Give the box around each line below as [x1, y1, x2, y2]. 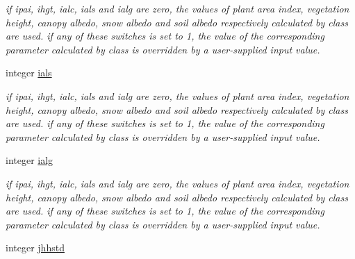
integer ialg [6, 153, 53, 167]
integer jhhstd [6, 240, 65, 255]
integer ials [6, 65, 52, 80]
